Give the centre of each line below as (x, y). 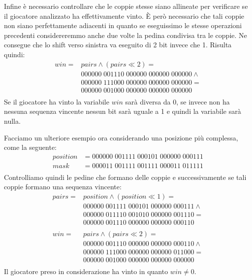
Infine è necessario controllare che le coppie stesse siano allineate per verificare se (126, 6)
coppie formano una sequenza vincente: (63, 187)
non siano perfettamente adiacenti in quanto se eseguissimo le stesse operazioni (123, 25)
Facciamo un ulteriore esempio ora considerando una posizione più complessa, (121, 137)
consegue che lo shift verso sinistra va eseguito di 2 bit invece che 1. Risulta (118, 45)
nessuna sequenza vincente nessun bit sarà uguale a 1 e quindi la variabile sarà (123, 111)
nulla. (12, 121)
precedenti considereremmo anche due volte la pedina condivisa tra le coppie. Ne (126, 35)
